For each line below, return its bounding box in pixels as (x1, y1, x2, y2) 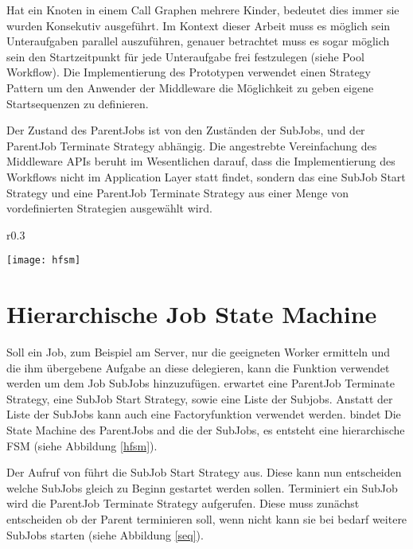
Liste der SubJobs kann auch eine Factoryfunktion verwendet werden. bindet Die (6, 406, 401, 422)
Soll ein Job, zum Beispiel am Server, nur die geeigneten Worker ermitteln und (6, 344, 391, 360)
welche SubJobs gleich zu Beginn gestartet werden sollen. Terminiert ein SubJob (6, 479, 398, 496)
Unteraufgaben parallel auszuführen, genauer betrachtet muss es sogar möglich (6, 33, 390, 49)
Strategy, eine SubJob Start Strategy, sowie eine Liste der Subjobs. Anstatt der (6, 390, 393, 407)
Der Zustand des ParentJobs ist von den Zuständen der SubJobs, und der (6, 122, 365, 138)
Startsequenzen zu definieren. (6, 95, 149, 111)
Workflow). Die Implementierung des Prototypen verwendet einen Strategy (6, 64, 372, 80)
